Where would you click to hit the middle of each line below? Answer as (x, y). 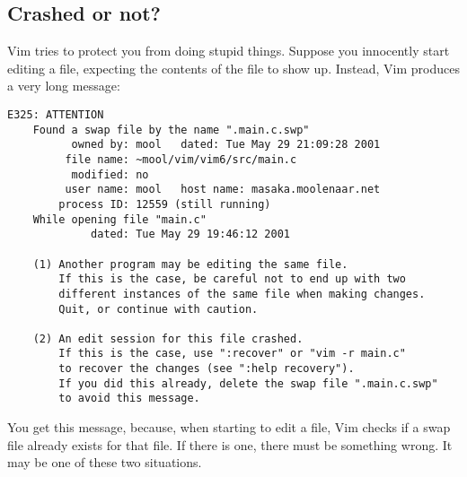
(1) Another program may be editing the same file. (190, 264)
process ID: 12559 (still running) (165, 204)
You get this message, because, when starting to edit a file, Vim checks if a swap (229, 427)
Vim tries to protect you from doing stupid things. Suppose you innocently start (229, 51)
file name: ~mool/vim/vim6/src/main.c (181, 159)
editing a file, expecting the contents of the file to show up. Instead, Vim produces (233, 68)
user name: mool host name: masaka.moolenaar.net (223, 190)
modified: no (110, 174)
